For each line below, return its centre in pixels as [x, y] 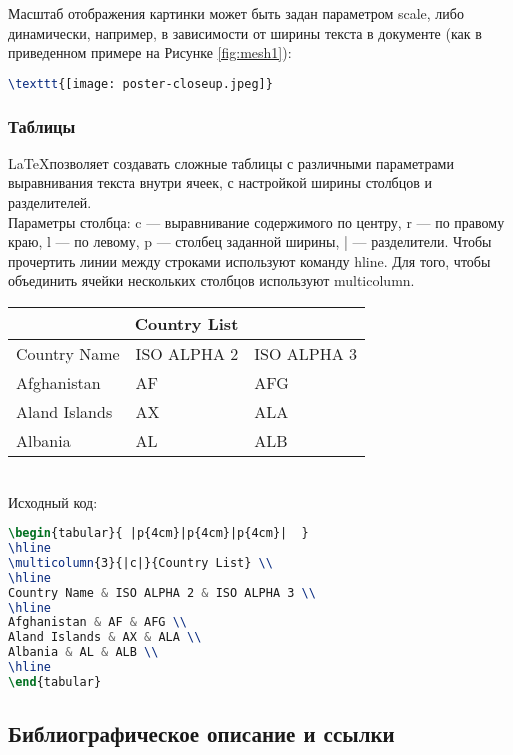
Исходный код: [53, 501]
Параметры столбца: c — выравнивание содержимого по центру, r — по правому [256, 221]
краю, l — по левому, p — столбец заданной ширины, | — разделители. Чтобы [250, 241]
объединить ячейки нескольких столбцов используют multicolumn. [211, 280]
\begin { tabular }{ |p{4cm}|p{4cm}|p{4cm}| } [158, 533]
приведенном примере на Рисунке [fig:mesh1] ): [150, 52]
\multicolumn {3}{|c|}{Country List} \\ [140, 562]
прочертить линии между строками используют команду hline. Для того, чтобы [249, 260]
